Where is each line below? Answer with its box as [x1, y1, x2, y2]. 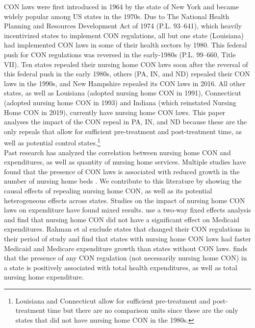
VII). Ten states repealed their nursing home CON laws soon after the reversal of [4, 59, 248, 69]
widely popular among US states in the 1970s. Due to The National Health [4, 11, 229, 21]
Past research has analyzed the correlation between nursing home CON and [4, 147, 231, 157]
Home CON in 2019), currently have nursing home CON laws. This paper [4, 107, 226, 117]
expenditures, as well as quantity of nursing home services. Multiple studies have [4, 157, 246, 167]
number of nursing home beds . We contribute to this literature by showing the [4, 176, 242, 186]
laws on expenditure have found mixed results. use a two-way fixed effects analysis [4, 205, 251, 215]
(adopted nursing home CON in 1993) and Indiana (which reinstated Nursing [4, 97, 236, 107]
